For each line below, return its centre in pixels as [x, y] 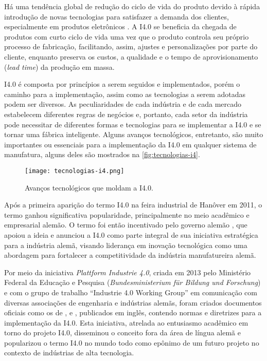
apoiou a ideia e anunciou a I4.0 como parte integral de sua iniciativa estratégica [131, 234]
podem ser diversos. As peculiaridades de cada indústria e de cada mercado [123, 104]
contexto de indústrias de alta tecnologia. [69, 353]
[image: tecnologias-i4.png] [75, 171]
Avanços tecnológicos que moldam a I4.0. [89, 187]
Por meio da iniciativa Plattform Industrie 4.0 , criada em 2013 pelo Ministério [128, 272]
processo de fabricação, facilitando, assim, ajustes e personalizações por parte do [131, 46]
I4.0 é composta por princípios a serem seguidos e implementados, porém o [122, 84]
